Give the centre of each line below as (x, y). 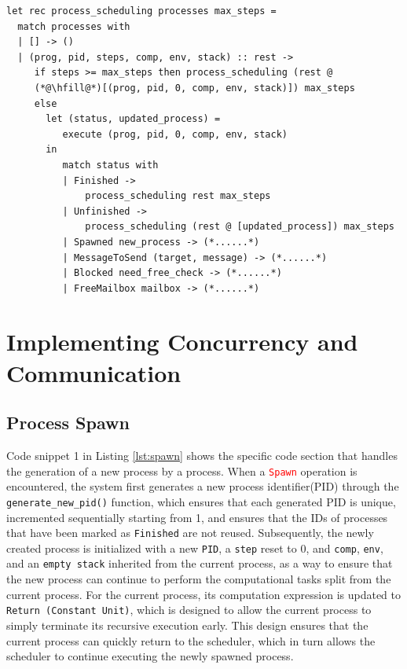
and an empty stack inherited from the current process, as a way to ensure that (200, 563)
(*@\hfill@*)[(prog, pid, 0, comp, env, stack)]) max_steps (194, 88)
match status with (110, 165)
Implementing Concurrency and (182, 342)
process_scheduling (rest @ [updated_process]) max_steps (240, 227)
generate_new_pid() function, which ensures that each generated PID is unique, (201, 501)
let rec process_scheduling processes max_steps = (141, 11)
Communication (94, 372)
